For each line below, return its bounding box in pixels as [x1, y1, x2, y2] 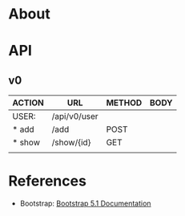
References [8, 172, 86, 190]
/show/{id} [51, 137, 91, 149]
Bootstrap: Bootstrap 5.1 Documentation [19, 198, 151, 209]
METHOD [106, 97, 143, 108]
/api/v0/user [51, 111, 99, 122]
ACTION [12, 97, 44, 108]
